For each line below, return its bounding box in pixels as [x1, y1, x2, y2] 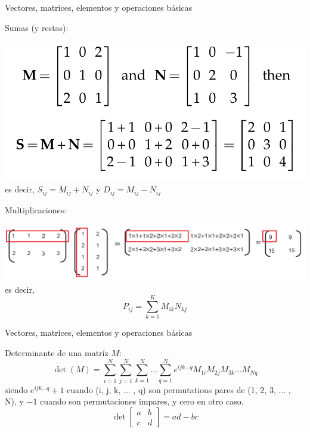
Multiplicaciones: [5, 203, 67, 216]
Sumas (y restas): [5, 21, 69, 33]
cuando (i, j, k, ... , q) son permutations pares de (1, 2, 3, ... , [67, 383, 291, 396]
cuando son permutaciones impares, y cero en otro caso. [40, 395, 244, 408]
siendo [5, 383, 28, 396]
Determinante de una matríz [5, 347, 108, 359]
